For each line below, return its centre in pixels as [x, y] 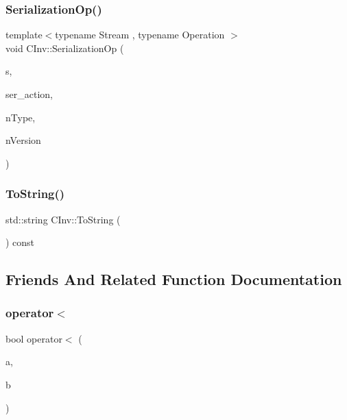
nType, [21, 117]
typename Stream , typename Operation [140, 35]
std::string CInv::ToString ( [63, 219]
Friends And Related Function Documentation [174, 279]
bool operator [34, 338]
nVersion [23, 140]
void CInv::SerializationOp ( [65, 48]
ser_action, [29, 94]
